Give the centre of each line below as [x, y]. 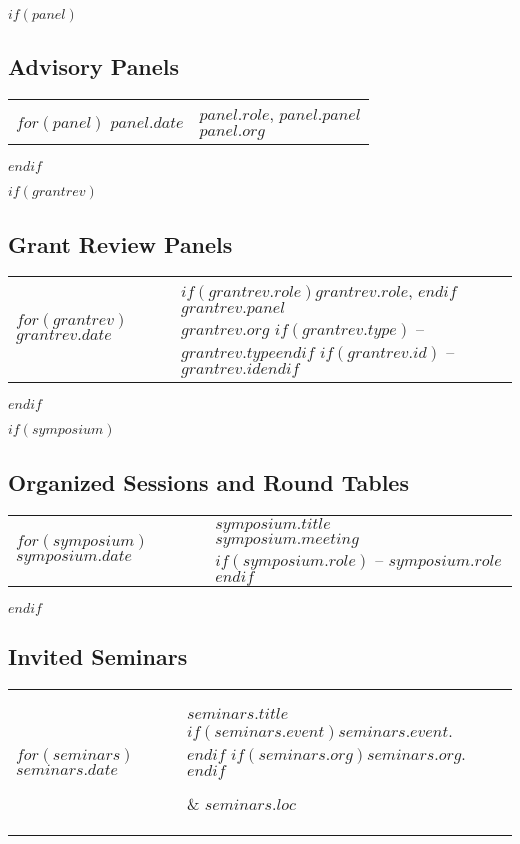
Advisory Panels [94, 66]
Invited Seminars [98, 656]
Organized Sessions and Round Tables [208, 481]
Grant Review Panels [120, 243]
